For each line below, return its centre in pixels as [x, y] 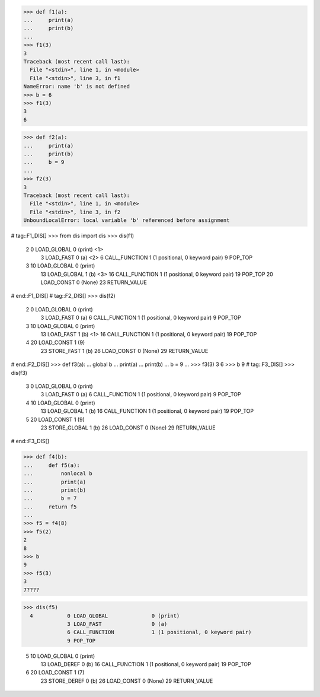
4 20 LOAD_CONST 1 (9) [55, 343]
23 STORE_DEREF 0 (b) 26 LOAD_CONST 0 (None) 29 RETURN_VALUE [127, 681]
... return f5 [50, 507]
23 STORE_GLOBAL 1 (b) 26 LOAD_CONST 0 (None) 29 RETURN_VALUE [128, 428]
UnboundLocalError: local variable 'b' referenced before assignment [127, 220]
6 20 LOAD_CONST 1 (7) [55, 673]
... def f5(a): [52, 465]
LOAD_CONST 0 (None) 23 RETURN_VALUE [94, 282]
